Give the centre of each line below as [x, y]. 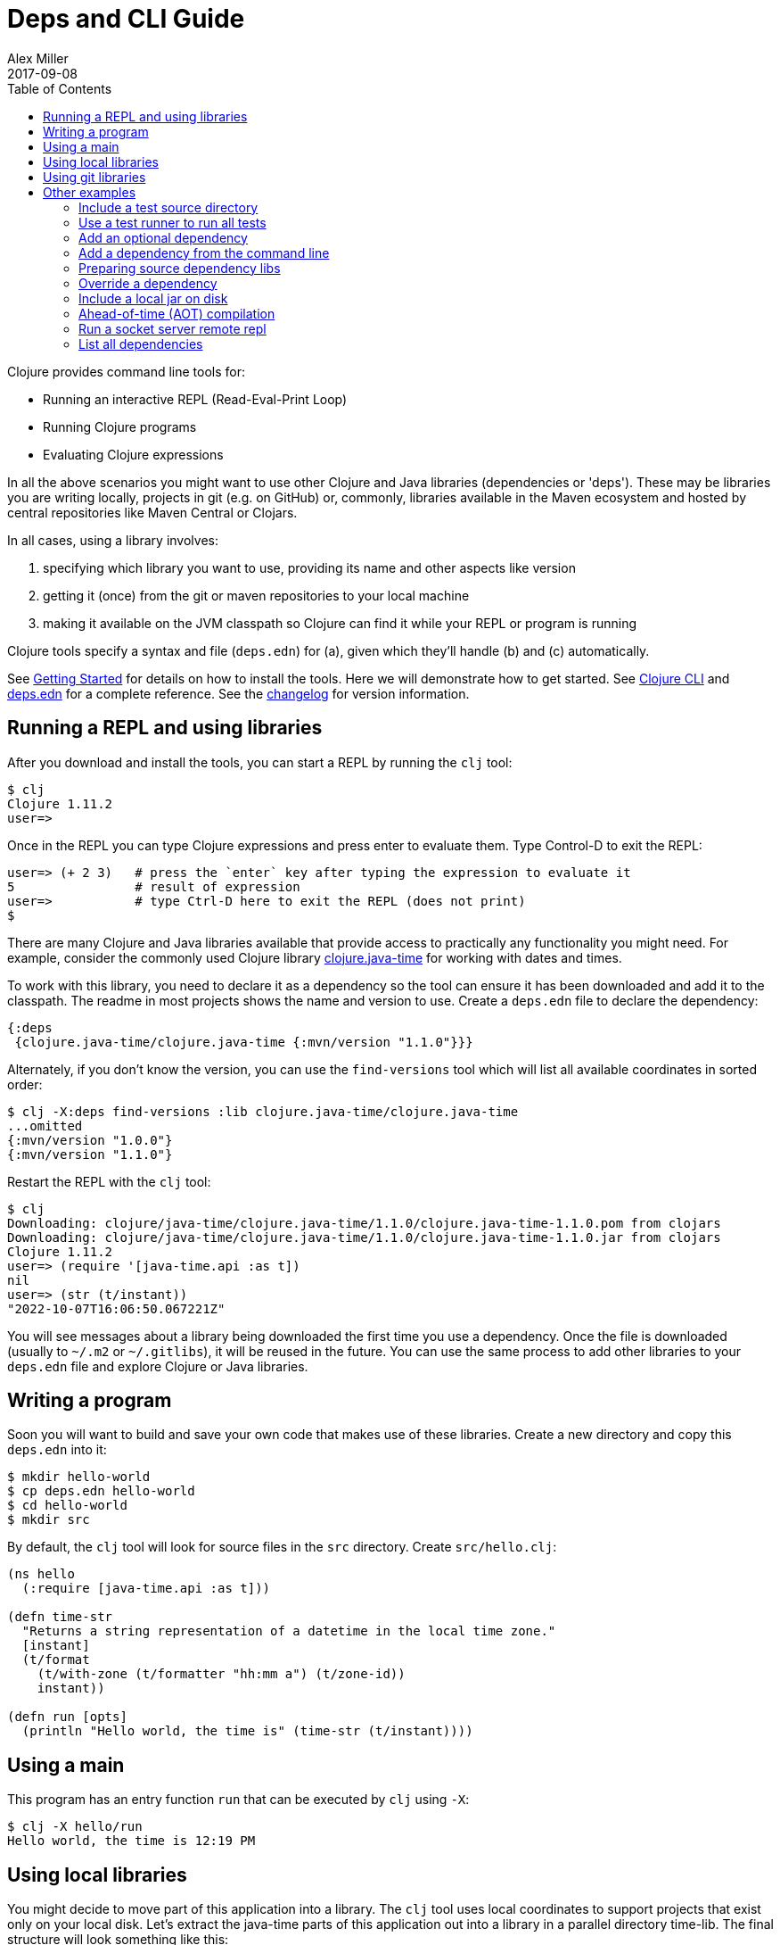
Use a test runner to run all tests [172, 222]
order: [25, 1084]
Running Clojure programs [120, 426]
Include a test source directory [168, 207]
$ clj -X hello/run [75, 1827]
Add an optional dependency [163, 237]
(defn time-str [60, 1617]
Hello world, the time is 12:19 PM [131, 1841]
